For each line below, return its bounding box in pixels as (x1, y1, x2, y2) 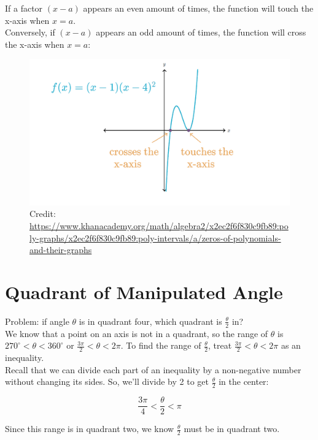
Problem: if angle (5, 314, 69, 327)
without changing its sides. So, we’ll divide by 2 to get (5, 375, 209, 388)
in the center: (219, 375, 269, 388)
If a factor (5, 2, 43, 14)
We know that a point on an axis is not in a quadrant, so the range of (5, 327, 268, 339)
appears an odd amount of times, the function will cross (96, 26, 306, 39)
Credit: (29, 207, 56, 220)
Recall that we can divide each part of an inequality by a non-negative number (5, 363, 301, 376)
